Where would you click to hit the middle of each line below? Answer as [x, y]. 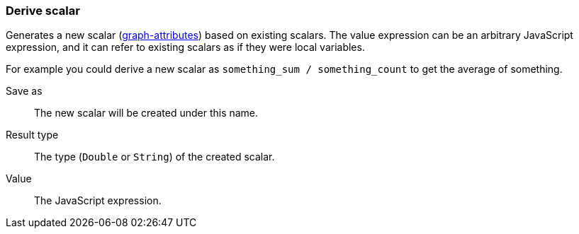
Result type [32, 135]
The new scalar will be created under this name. [146, 113]
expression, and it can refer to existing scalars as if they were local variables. [185, 47]
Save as [24, 91]
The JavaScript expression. [98, 201]
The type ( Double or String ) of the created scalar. [154, 157]
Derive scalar [43, 11]
